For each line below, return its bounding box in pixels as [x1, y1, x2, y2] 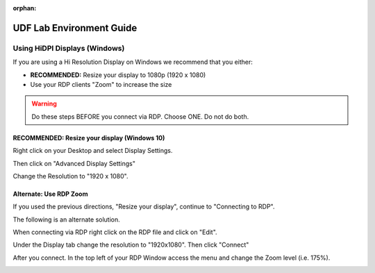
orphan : [12, 4, 37, 12]
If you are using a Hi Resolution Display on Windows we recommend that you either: [12, 58, 253, 66]
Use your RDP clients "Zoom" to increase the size [30, 80, 172, 88]
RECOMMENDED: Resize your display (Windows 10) [12, 133, 165, 142]
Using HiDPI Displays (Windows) [12, 43, 125, 53]
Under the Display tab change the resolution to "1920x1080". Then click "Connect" [12, 240, 249, 249]
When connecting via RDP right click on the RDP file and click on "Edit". [12, 228, 218, 236]
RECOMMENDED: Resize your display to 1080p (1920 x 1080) [30, 70, 206, 79]
